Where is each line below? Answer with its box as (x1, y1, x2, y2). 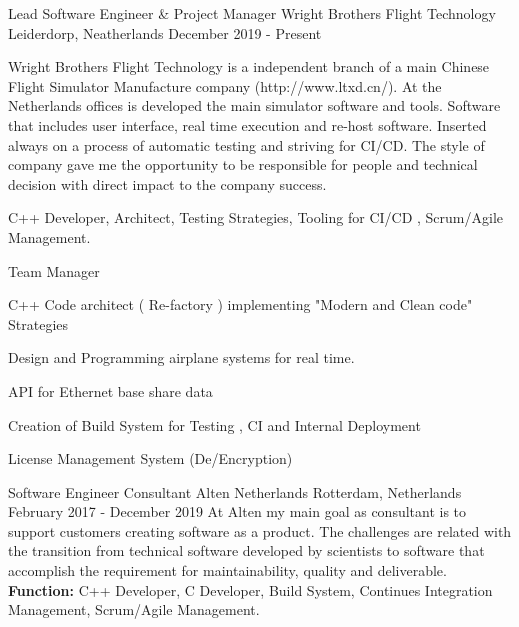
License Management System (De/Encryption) (8, 448, 293, 469)
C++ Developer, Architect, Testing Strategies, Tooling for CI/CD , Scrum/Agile (8, 207, 504, 228)
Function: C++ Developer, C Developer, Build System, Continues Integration (8, 579, 493, 600)
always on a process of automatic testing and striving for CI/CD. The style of (8, 134, 485, 155)
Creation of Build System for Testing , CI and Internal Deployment (8, 414, 421, 435)
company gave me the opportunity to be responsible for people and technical (8, 154, 478, 175)
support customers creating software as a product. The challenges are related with (8, 520, 512, 541)
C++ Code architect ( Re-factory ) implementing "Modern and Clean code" (8, 294, 473, 315)
